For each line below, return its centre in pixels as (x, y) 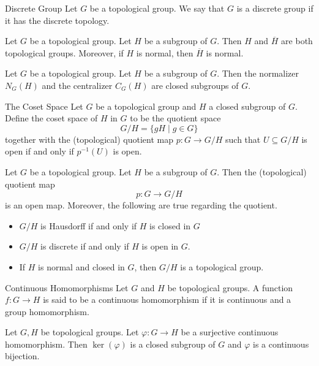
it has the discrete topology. (57, 20)
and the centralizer (77, 85)
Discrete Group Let (41, 8)
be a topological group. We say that (157, 8)
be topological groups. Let (90, 332)
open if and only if (39, 151)
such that (243, 139)
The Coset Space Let (44, 106)
